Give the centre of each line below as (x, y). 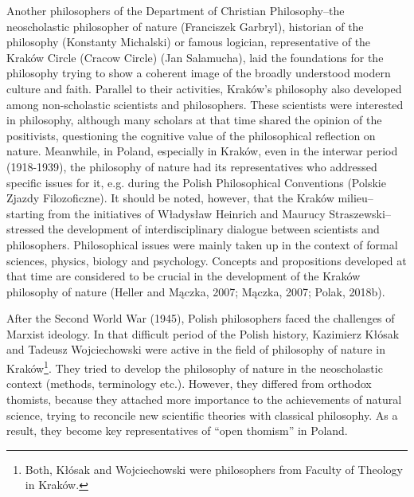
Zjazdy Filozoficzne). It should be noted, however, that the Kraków (170, 198)
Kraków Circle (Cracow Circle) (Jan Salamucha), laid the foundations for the (195, 57)
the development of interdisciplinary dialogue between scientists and (214, 229)
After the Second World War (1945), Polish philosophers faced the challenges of (201, 318)
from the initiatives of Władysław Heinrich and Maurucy (187, 213)
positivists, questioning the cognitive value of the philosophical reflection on (191, 135)
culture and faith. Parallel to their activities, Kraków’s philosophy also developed (204, 88)
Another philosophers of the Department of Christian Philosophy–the (176, 10)
